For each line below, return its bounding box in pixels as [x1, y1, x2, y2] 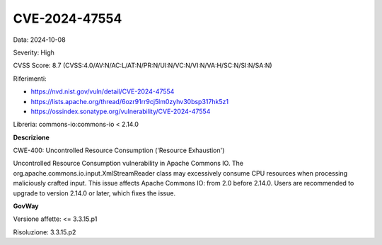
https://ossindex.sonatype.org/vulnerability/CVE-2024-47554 [30, 107, 211, 115]
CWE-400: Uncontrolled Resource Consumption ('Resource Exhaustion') [13, 146, 225, 155]
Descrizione [13, 133, 50, 142]
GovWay [13, 202, 39, 210]
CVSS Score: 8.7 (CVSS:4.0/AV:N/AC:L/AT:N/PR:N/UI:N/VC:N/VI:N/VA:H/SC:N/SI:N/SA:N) [13, 61, 272, 70]
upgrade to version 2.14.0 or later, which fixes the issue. [13, 188, 176, 198]
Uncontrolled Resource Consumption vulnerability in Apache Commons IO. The [13, 159, 244, 168]
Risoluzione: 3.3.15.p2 [13, 227, 76, 237]
